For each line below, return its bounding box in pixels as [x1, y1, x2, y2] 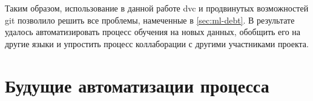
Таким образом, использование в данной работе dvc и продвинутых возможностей [5, 2, 309, 14]
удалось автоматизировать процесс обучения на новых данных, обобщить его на [5, 25, 301, 38]
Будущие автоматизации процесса [5, 73, 269, 97]
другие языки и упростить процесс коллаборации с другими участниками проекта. [5, 37, 309, 50]
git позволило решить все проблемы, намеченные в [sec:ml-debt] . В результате [5, 13, 295, 26]
